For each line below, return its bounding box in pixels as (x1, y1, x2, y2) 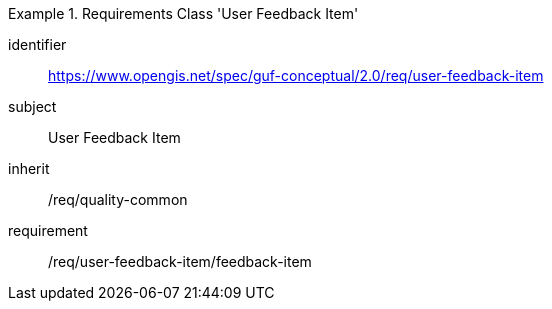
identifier (8, 36, 67, 53)
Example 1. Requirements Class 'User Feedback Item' (8, 5, 359, 22)
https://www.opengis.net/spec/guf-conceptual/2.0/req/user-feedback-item (48, 67, 544, 84)
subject (8, 98, 57, 115)
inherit (8, 160, 50, 177)
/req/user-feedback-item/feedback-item (48, 253, 312, 270)
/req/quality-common (48, 191, 188, 208)
